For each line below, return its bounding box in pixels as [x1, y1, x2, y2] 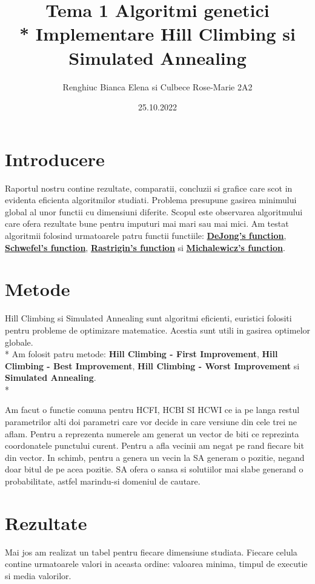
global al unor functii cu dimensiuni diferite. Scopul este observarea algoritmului [5, 205, 303, 218]
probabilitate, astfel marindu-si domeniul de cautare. [5, 475, 201, 488]
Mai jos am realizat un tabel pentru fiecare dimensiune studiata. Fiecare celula [5, 545, 297, 558]
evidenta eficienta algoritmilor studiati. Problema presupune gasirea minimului [5, 193, 297, 206]
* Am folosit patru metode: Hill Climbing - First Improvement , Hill [5, 347, 278, 360]
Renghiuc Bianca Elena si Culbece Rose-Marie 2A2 [62, 80, 253, 93]
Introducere [5, 146, 105, 171]
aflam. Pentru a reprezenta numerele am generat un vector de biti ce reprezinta [5, 427, 299, 440]
